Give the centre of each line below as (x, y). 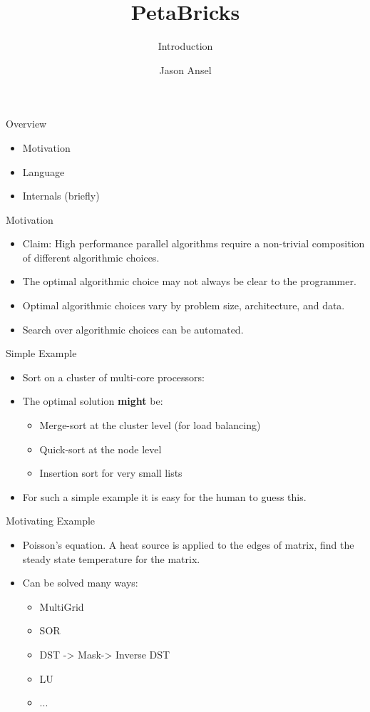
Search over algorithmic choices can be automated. (133, 329)
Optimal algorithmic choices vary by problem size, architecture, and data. (184, 305)
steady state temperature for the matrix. (111, 558)
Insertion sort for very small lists (111, 473)
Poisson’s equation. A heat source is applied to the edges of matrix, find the (188, 545)
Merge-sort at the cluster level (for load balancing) (150, 425)
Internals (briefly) (61, 196)
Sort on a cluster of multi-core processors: (114, 377)
